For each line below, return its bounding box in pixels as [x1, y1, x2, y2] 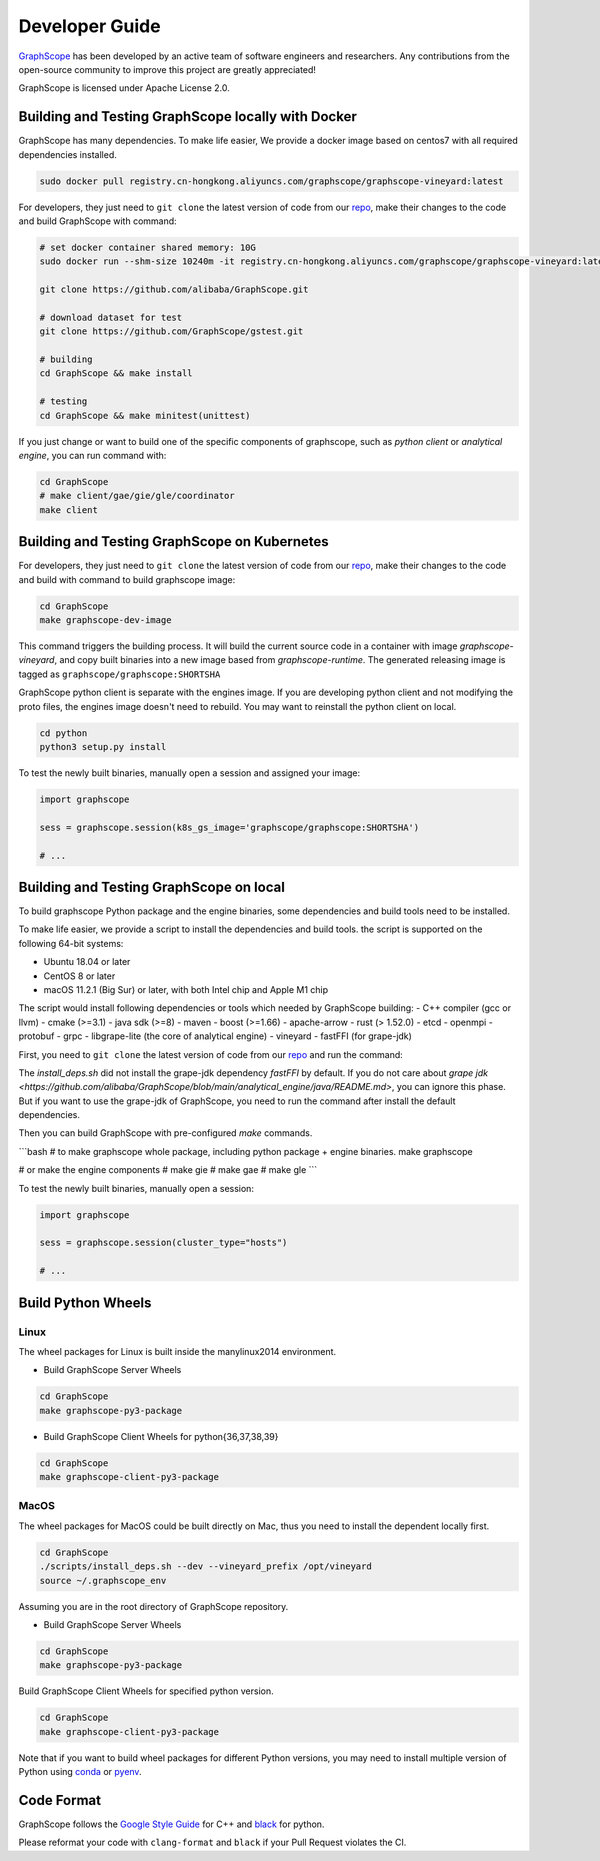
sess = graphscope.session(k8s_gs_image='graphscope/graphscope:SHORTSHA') [39, 821, 420, 833]
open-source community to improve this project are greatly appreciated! [18, 63, 317, 75]
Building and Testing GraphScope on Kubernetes [18, 533, 329, 550]
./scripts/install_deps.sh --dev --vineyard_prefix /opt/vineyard [39, 1561, 372, 1572]
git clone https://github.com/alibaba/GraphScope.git [39, 284, 309, 295]
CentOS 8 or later [43, 970, 116, 982]
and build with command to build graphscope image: [18, 573, 236, 585]
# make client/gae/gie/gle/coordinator [39, 490, 235, 502]
